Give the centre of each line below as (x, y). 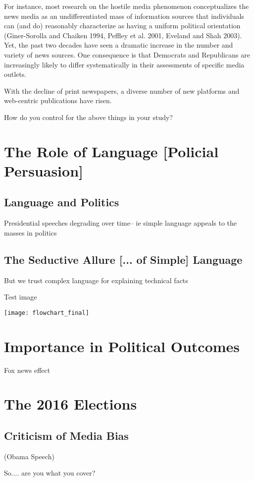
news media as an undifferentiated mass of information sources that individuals (124, 16)
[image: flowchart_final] (47, 313)
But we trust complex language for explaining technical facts (96, 280)
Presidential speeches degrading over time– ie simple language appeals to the (121, 223)
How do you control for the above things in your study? (88, 117)
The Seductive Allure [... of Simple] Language (123, 259)
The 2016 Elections (71, 404)
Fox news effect (27, 370)
